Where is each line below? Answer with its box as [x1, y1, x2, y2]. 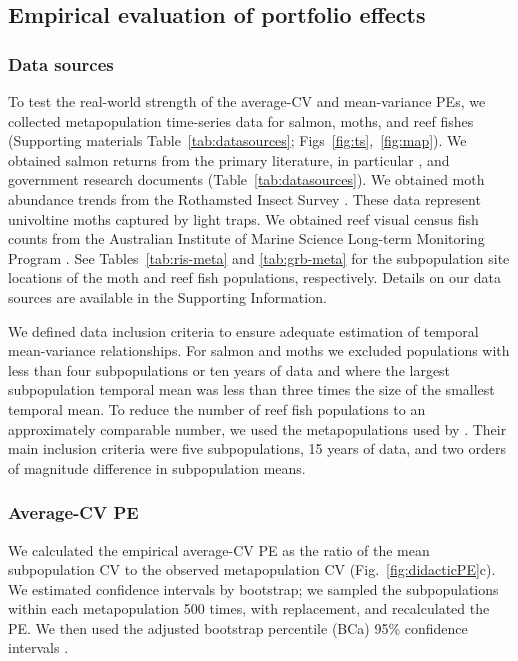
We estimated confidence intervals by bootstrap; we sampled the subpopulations [8, 578, 499, 599]
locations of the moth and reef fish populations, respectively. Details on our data [8, 267, 502, 288]
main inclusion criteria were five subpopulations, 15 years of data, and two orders [8, 438, 507, 459]
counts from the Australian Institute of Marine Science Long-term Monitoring [8, 228, 485, 249]
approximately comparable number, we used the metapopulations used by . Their [8, 418, 507, 439]
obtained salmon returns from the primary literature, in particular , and [8, 149, 450, 170]
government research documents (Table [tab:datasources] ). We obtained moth [8, 169, 485, 190]
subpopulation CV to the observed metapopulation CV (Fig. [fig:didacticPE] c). [8, 559, 496, 580]
